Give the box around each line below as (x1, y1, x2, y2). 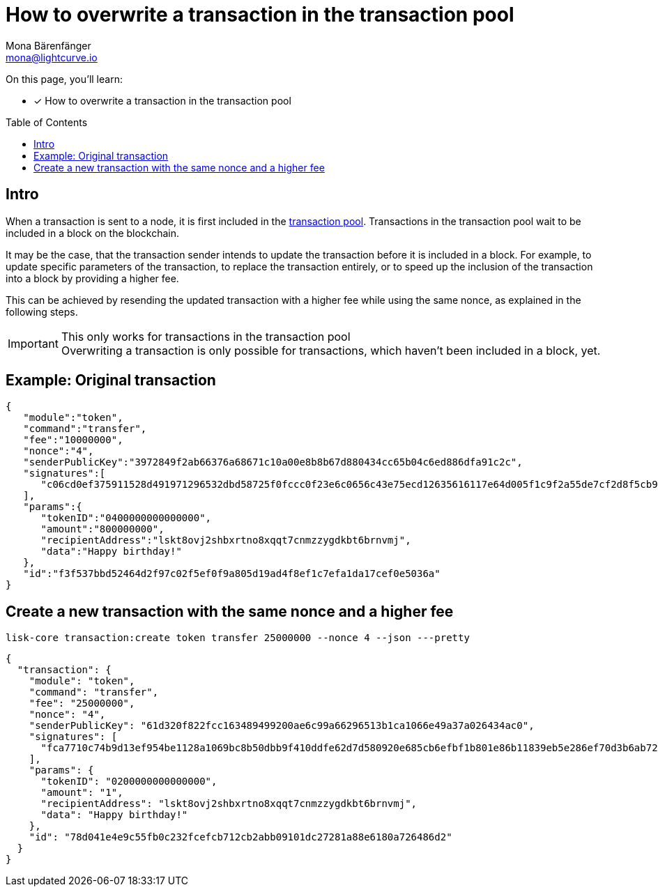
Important (8, 336, 59, 351)
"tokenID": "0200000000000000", (40, 776, 217, 787)
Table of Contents (6, 116, 88, 128)
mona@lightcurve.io (6, 51, 98, 63)
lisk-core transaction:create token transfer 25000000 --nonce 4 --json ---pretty (6, 632, 470, 644)
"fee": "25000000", (29, 698, 135, 709)
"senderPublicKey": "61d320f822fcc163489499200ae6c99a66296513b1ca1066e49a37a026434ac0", (29, 720, 535, 732)
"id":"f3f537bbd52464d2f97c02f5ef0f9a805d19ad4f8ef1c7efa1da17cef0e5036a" (23, 568, 441, 580)
